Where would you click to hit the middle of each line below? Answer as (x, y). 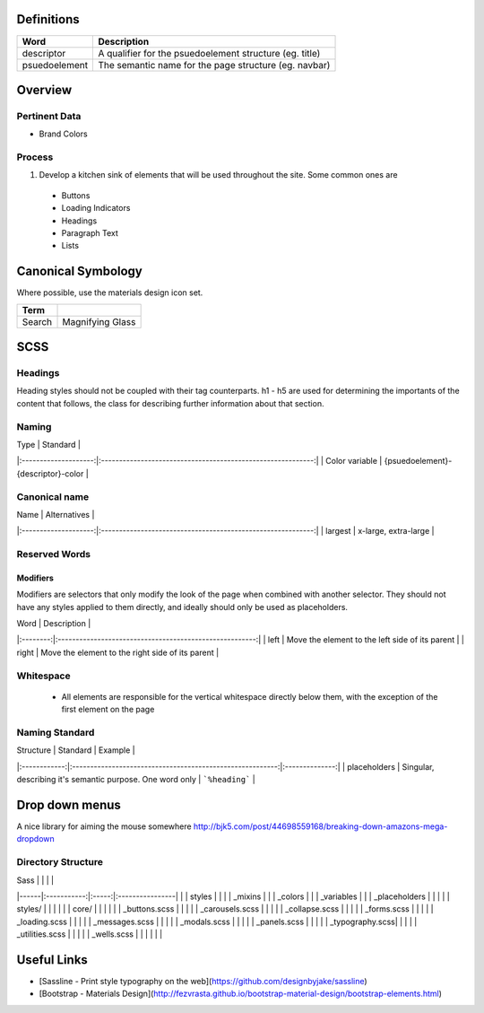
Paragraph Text (90, 232)
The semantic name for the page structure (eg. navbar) (214, 65)
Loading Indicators (96, 208)
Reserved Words (54, 555)
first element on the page (108, 710)
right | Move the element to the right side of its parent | (118, 652)
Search (37, 321)
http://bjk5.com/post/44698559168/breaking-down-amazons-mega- (320, 826)
